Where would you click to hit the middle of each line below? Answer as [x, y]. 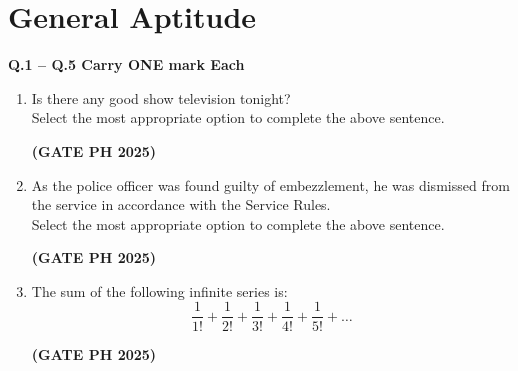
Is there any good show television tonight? [161, 97]
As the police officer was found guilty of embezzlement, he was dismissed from [270, 184]
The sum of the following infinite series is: [159, 290]
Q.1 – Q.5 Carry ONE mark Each [126, 64]
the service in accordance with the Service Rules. [181, 204]
